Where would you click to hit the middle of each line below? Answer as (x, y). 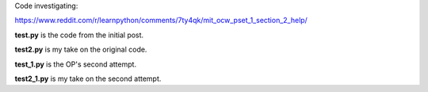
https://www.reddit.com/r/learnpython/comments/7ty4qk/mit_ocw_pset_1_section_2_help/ (161, 21)
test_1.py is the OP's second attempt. (76, 64)
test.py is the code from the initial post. (79, 35)
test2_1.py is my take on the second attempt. (88, 79)
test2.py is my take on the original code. (81, 50)
